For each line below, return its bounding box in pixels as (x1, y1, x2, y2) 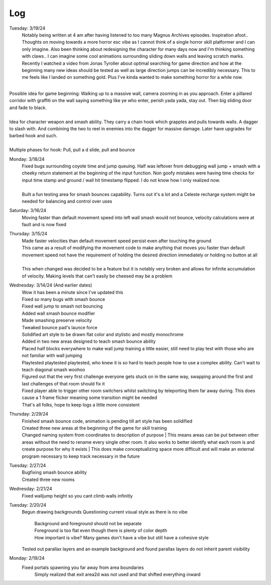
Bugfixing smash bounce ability (22, 469, 87, 475)
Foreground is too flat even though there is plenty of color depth (34, 528, 168, 534)
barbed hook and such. (9, 133, 58, 139)
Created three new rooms (22, 476, 75, 482)
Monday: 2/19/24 (9, 555, 45, 561)
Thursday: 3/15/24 (9, 231, 48, 237)
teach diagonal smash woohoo (22, 366, 85, 372)
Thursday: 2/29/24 (9, 411, 49, 417)
